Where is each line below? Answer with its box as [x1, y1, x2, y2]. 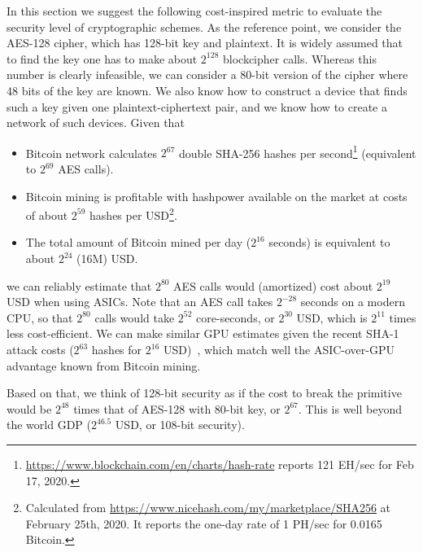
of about [25, 206, 68, 223]
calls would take [94, 309, 175, 326]
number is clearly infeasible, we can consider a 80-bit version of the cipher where [7, 66, 408, 83]
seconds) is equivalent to [268, 234, 390, 251]
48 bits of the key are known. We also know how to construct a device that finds [7, 81, 408, 99]
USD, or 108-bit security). [115, 416, 245, 433]
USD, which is [296, 309, 368, 326]
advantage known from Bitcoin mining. [7, 357, 201, 374]
